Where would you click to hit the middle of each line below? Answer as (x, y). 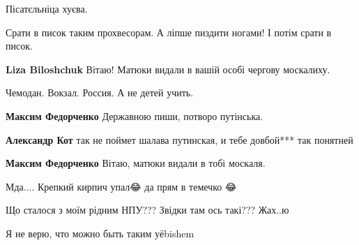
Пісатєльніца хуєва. (47, 8)
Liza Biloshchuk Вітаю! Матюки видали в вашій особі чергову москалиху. (168, 69)
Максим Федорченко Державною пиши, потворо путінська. (135, 116)
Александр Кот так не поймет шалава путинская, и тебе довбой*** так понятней (179, 139)
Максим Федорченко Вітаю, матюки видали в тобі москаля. (136, 163)
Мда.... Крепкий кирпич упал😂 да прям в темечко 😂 (121, 186)
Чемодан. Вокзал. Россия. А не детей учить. (100, 92)
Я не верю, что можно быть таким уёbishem (100, 233)
